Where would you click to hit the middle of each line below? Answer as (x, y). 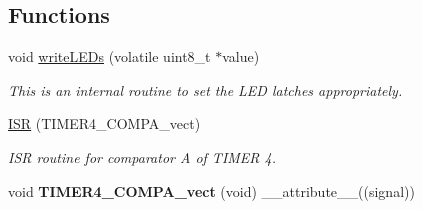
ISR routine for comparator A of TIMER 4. (142, 156)
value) (241, 56)
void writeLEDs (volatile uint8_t (109, 56)
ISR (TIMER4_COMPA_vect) (104, 123)
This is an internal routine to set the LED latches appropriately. (205, 89)
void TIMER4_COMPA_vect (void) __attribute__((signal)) (211, 190)
